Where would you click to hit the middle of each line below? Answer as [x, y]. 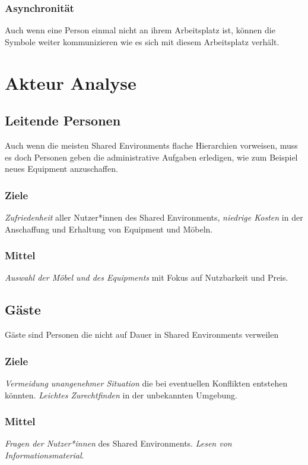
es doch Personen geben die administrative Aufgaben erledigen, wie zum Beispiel [151, 157]
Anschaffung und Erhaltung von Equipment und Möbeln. [109, 229]
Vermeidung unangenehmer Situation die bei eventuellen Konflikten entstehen [146, 383]
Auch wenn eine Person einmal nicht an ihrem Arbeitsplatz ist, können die [140, 30]
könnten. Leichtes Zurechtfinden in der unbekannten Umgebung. [121, 395]
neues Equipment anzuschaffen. [61, 169]
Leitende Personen [63, 120]
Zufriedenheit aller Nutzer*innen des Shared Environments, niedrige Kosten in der [154, 217]
